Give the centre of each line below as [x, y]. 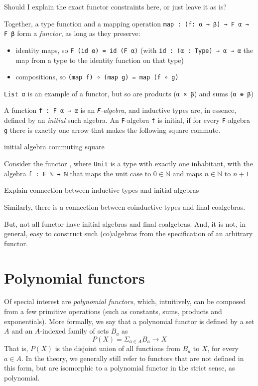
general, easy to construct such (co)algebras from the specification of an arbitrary [129, 233]
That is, [16, 348]
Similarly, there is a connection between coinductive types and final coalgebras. [125, 206]
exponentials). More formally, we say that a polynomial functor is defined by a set [129, 321]
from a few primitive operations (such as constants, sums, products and [113, 311]
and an [22, 331]
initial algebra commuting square [54, 147]
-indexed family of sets [74, 331]
